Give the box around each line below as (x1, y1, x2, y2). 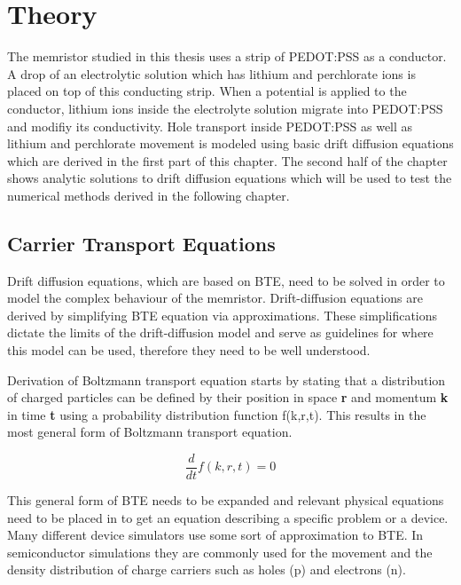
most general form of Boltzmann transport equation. (7, 423, 293, 441)
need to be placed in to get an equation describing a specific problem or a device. (7, 508, 449, 526)
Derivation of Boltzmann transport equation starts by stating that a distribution (7, 370, 446, 389)
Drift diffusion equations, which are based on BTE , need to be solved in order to (7, 271, 445, 289)
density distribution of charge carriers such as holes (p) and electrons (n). (7, 560, 406, 579)
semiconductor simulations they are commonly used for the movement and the (7, 542, 433, 561)
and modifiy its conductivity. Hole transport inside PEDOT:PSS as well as (7, 116, 413, 135)
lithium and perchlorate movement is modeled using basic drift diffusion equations (7, 134, 454, 153)
